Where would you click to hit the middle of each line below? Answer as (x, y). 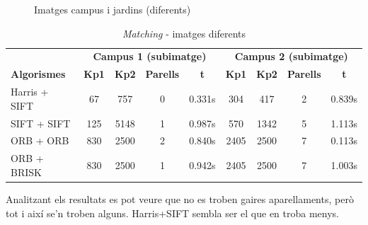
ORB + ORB (40, 140)
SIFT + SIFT (41, 123)
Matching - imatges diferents (184, 33)
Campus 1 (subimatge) (150, 56)
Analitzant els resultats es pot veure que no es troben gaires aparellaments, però (180, 198)
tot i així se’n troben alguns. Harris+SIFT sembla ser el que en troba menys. (173, 213)
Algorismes (38, 74)
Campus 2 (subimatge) (291, 56)
